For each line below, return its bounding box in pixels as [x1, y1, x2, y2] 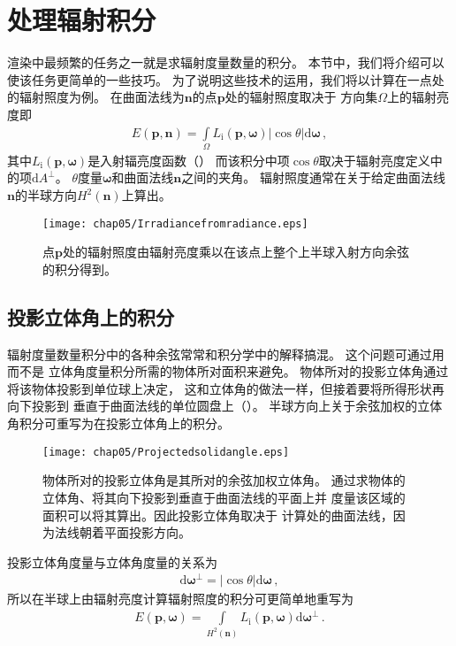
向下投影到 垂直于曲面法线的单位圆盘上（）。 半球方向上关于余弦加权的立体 [7, 396, 443, 415]
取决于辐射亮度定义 [318, 150, 430, 169]
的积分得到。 [42, 259, 117, 278]
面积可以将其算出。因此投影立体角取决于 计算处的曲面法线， [42, 505, 393, 524]
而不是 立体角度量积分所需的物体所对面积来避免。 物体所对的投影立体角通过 [7, 362, 449, 381]
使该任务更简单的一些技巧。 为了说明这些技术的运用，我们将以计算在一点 [7, 70, 432, 88]
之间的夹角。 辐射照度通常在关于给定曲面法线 [181, 168, 445, 187]
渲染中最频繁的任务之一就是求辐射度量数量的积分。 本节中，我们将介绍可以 [7, 53, 445, 72]
